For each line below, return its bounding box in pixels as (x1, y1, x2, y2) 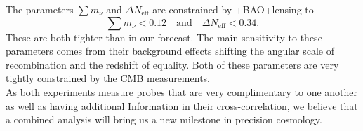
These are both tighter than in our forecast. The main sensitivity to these (6, 29, 322, 44)
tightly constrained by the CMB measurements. (6, 71, 210, 85)
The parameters (6, 2, 74, 16)
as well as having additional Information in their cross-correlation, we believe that (6, 98, 358, 113)
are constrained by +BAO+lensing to (152, 2, 314, 16)
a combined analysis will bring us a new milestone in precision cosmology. (6, 112, 322, 127)
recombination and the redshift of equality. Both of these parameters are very (6, 57, 339, 71)
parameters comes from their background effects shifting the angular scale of (6, 43, 335, 58)
